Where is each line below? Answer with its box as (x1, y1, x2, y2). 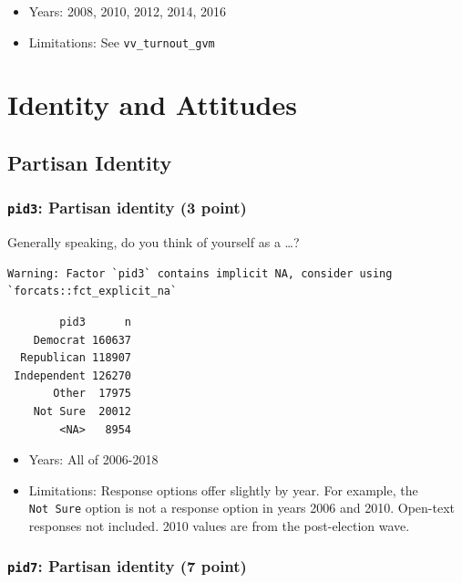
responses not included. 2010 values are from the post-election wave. (28, 515, 410, 535)
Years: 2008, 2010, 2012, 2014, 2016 (28, 2, 227, 20)
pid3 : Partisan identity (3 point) (7, 196, 247, 219)
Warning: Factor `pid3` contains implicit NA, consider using (7, 266, 393, 280)
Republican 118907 (20, 351, 132, 365)
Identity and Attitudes (7, 86, 297, 123)
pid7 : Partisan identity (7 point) (7, 555, 247, 578)
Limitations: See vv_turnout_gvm (28, 32, 215, 51)
